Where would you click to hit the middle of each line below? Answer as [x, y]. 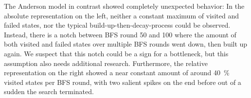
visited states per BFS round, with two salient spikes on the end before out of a [123, 82]
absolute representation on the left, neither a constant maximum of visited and [122, 15]
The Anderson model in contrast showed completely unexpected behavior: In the [124, 6]
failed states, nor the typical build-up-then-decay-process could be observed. [117, 25]
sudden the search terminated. [49, 91]
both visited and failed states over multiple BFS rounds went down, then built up [126, 44]
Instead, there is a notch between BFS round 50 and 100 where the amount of [120, 34]
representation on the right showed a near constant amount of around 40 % [117, 73]
